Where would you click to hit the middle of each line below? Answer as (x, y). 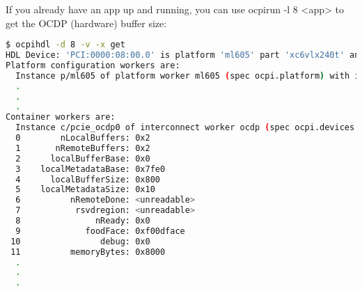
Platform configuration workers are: (93, 65)
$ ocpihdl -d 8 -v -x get (65, 45)
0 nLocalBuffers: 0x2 (83, 138)
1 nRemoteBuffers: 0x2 (83, 148)
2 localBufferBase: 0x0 (83, 158)
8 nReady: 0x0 (83, 221)
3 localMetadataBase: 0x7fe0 (90, 169)
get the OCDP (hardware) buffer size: (86, 23)
